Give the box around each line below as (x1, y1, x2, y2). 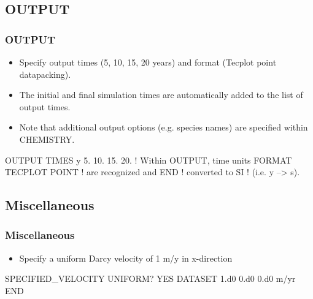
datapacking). (19, 67, 71, 80)
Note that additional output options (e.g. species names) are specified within (19, 121, 308, 134)
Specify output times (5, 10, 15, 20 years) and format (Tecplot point (19, 56, 277, 68)
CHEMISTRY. (19, 132, 75, 145)
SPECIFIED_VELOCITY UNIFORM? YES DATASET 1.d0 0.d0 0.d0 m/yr (5, 272, 296, 285)
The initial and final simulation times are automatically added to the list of (19, 88, 303, 101)
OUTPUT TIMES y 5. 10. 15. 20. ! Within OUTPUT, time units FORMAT (5, 153, 292, 166)
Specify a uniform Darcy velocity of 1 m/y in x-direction (19, 251, 233, 264)
